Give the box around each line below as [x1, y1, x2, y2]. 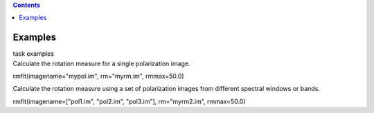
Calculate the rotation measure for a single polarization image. [12, 59, 190, 68]
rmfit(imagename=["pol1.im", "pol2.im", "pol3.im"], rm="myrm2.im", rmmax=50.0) [12, 97, 246, 105]
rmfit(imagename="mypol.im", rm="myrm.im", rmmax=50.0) [12, 72, 184, 81]
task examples [12, 50, 55, 58]
